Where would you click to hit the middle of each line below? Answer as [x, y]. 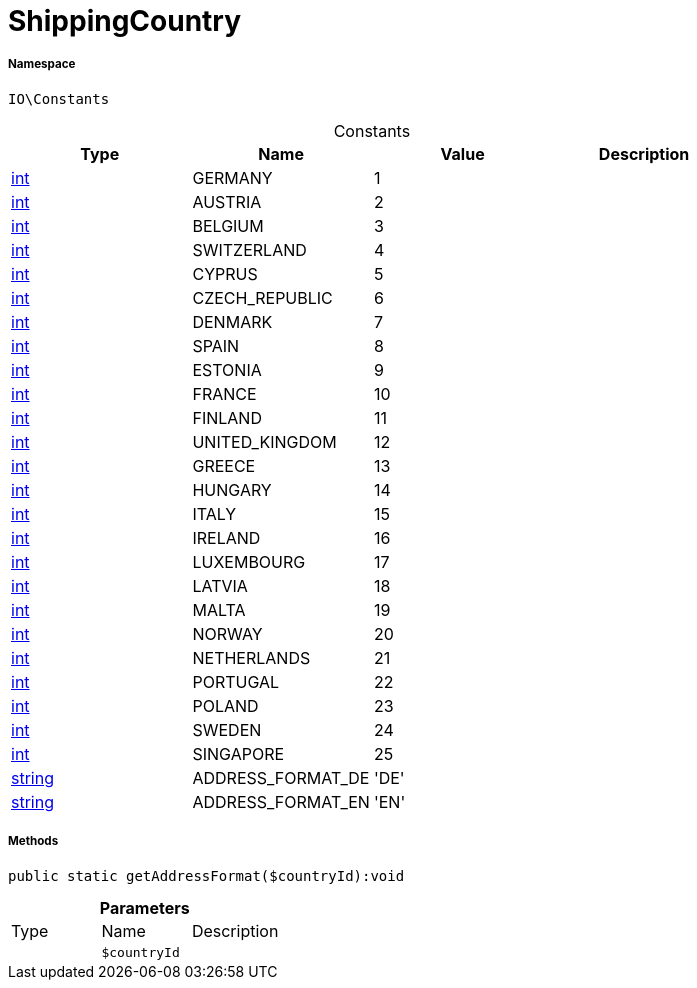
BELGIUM [228, 225]
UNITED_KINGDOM [264, 441]
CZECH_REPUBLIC [262, 297]
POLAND [225, 705]
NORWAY [227, 633]
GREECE [224, 465]
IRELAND [226, 537]
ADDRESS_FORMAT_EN [281, 801]
